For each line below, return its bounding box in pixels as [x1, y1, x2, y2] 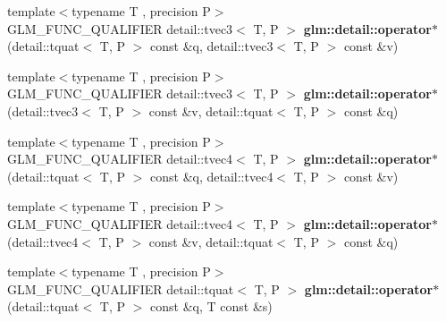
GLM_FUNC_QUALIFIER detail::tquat [7, 279, 234, 298]
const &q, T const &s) [150, 297, 273, 316]
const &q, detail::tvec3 [150, 37, 273, 55]
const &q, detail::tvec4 [150, 166, 273, 185]
